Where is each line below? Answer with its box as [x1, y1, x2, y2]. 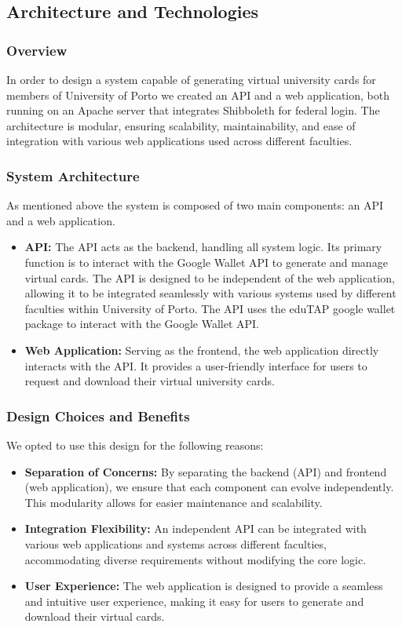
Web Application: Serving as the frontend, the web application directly [24, 341, 379, 358]
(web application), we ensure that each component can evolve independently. [24, 479, 394, 495]
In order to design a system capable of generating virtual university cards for [6, 71, 376, 87]
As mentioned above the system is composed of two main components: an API [6, 197, 384, 213]
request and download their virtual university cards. [24, 373, 275, 389]
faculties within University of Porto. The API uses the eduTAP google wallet [24, 300, 396, 316]
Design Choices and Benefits [6, 406, 190, 425]
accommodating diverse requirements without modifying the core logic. [24, 551, 367, 567]
